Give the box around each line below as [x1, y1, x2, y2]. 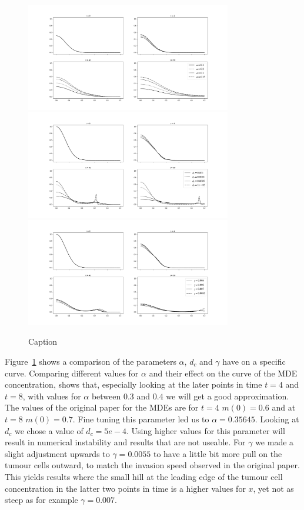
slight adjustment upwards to [5, 447, 110, 459]
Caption [28, 335, 58, 348]
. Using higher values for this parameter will [126, 424, 285, 436]
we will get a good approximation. [166, 389, 289, 402]
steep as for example [5, 494, 78, 506]
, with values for [22, 389, 81, 402]
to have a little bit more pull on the [153, 447, 282, 459]
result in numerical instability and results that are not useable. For [5, 436, 246, 448]
